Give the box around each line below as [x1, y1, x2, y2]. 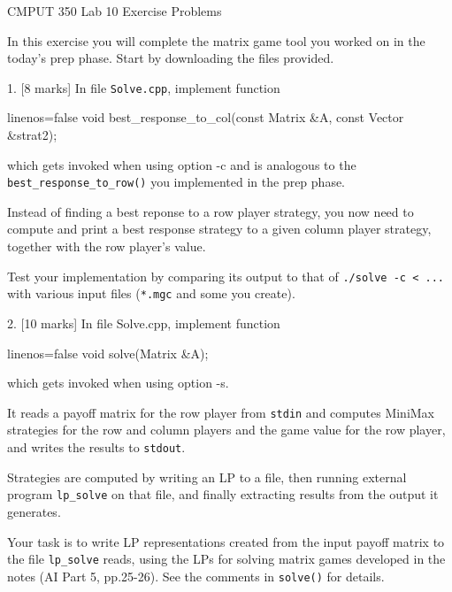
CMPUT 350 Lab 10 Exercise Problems [7, 2, 222, 19]
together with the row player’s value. [7, 237, 206, 256]
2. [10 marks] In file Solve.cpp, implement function [7, 313, 280, 332]
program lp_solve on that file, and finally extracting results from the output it [7, 485, 439, 504]
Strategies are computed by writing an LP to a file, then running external [7, 467, 407, 486]
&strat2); [7, 126, 57, 144]
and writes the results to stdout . [7, 438, 186, 456]
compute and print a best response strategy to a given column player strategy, [7, 219, 432, 238]
